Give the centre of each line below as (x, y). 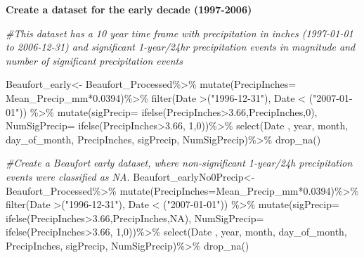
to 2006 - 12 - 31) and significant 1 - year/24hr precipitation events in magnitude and (181, 47)
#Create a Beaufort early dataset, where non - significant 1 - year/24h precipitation (179, 163)
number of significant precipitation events (94, 60)
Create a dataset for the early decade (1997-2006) (129, 9)
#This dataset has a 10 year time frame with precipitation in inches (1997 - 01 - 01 (180, 33)
